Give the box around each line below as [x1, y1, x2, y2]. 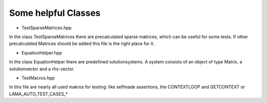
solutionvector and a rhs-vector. [9, 66, 75, 72]
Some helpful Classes [9, 7, 101, 18]
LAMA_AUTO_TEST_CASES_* [9, 91, 68, 97]
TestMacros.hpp [21, 75, 55, 81]
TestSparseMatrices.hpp [21, 25, 72, 31]
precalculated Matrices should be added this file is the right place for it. [9, 41, 155, 47]
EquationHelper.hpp [21, 50, 62, 55]
